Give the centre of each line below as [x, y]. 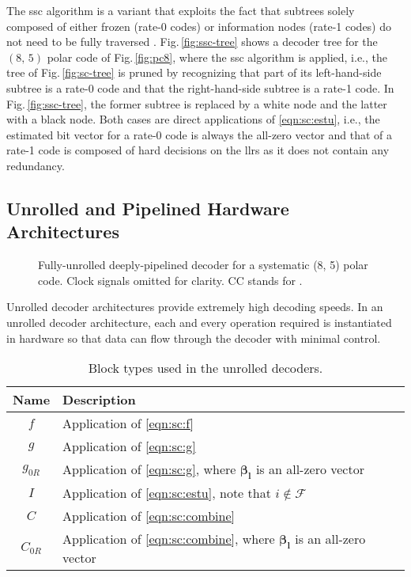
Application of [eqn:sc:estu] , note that [167, 493]
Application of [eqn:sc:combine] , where [169, 539]
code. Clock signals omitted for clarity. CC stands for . [170, 280]
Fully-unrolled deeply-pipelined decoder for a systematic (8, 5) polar [203, 265]
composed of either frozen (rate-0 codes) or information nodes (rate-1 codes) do [199, 26]
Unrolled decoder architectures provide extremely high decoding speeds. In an [195, 307]
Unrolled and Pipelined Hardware [148, 208]
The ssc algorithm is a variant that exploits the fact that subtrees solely [181, 10]
